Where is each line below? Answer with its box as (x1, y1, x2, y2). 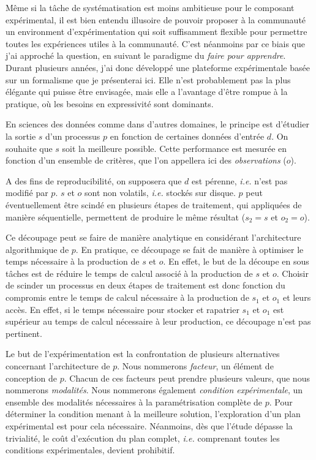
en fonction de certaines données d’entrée (110, 129, 265, 142)
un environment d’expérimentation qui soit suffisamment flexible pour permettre (6, 25, 307, 38)
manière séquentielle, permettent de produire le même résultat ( (6, 210, 246, 223)
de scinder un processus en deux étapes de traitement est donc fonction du (6, 279, 285, 292)
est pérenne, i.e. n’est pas (192, 174, 288, 187)
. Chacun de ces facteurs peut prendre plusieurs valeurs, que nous (64, 371, 310, 384)
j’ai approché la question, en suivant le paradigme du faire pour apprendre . (6, 49, 286, 62)
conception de (6, 371, 57, 384)
